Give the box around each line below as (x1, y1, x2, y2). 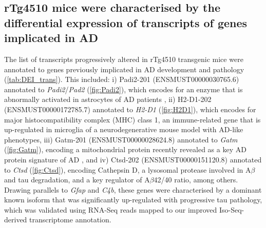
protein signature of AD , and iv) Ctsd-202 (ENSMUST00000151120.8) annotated (4, 154, 262, 164)
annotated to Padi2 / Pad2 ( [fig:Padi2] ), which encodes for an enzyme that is (4, 84, 243, 94)
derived (4, 214, 27, 225)
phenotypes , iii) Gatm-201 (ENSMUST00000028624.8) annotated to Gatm (4, 134, 238, 144)
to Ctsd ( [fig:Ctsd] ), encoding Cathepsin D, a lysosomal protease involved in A (4, 164, 251, 175)
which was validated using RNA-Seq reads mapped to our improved (4, 204, 217, 215)
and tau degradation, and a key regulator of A (4, 174, 150, 185)
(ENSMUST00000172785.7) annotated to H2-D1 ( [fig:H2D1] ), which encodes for (4, 103, 256, 114)
